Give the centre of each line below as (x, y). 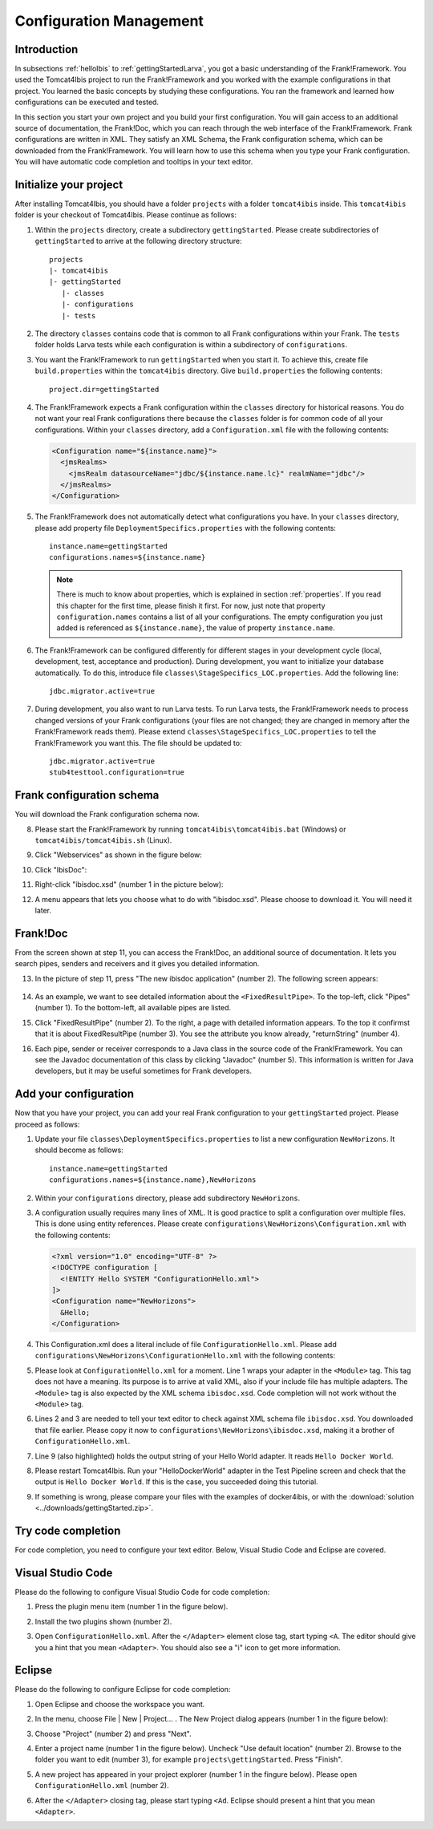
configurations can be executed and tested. (87, 102)
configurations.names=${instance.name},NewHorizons (153, 1180)
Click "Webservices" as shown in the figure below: (118, 855)
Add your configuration (75, 1094)
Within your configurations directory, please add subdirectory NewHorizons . (168, 1198)
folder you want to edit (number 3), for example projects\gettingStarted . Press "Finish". (189, 1759)
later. (43, 910)
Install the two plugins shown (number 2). (103, 1621)
